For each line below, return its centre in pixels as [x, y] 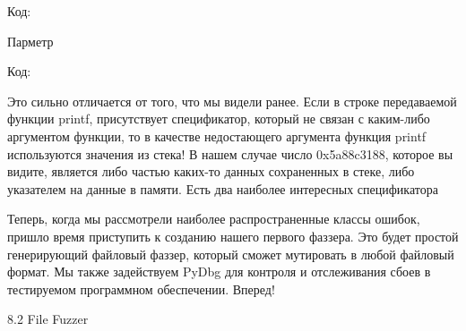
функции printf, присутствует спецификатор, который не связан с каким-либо [219, 119]
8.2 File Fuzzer [48, 319]
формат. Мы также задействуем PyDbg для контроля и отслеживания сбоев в [219, 272]
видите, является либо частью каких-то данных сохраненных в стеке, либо [211, 171]
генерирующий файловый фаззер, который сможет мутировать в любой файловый [231, 254]
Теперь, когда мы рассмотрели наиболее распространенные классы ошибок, [214, 219]
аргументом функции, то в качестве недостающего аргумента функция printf [217, 136]
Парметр [30, 41]
